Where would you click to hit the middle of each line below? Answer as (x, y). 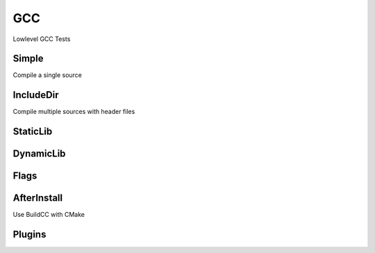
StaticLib (33, 132)
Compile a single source (48, 75)
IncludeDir (36, 95)
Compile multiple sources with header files (74, 112)
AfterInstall (37, 198)
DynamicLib (39, 154)
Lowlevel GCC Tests (42, 39)
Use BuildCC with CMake (49, 215)
